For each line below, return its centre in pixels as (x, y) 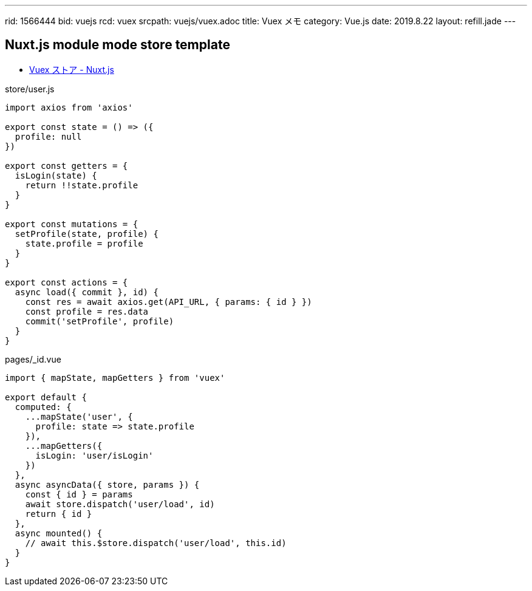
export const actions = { (66, 282)
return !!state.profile (82, 185)
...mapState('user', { (79, 416)
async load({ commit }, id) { (87, 292)
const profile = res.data (87, 311)
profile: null (48, 136)
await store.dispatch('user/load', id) (120, 504)
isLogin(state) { (56, 175)
